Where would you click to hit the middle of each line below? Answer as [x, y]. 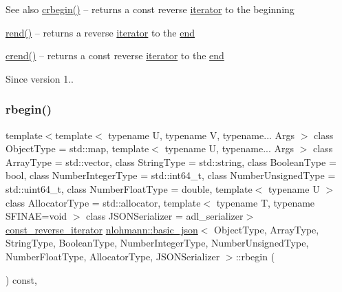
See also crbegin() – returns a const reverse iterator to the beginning [150, 9]
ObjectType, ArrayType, [267, 229]
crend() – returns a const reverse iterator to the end [115, 55]
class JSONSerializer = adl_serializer [165, 216]
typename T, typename [266, 202]
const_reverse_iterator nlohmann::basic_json [102, 229]
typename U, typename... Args [229, 148]
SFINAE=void [36, 216]
